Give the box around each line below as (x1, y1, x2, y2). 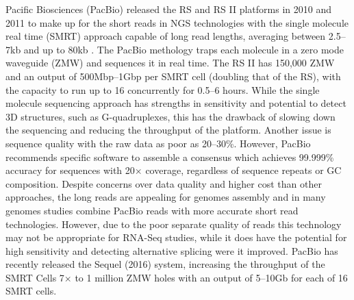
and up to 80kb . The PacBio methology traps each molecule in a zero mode (23, 42, 344, 56)
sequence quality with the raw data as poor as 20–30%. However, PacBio (5, 136, 311, 150)
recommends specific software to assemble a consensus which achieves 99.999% (5, 149, 334, 164)
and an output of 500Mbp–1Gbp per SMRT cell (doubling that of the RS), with (5, 68, 341, 83)
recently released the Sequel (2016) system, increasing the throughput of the (5, 257, 325, 271)
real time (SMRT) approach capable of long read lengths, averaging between (5, 29, 326, 43)
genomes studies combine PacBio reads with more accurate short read (5, 203, 299, 217)
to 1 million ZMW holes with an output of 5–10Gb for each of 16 (75, 270, 348, 284)
